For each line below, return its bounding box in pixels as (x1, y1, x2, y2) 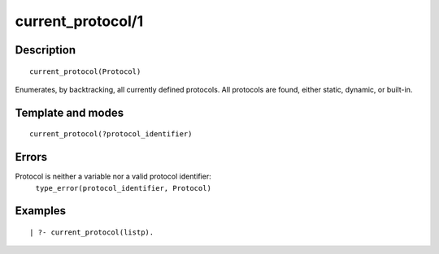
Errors (15, 150, 48, 164)
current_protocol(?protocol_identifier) (29, 130, 193, 139)
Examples (15, 204, 67, 218)
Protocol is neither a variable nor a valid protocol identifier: (15, 171, 211, 182)
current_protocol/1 (15, 12, 144, 30)
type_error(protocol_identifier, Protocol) (35, 183, 211, 192)
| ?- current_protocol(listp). (29, 228, 154, 237)
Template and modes (15, 105, 124, 119)
